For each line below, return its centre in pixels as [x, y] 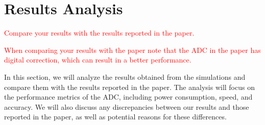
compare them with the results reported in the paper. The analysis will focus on [129, 87]
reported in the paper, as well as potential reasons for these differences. [115, 117]
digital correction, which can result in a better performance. [98, 60]
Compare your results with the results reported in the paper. [99, 33]
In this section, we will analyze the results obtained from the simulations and [125, 76]
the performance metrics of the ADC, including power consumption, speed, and [128, 97]
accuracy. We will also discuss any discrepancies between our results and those [127, 106]
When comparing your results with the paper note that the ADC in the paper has [132, 50]
